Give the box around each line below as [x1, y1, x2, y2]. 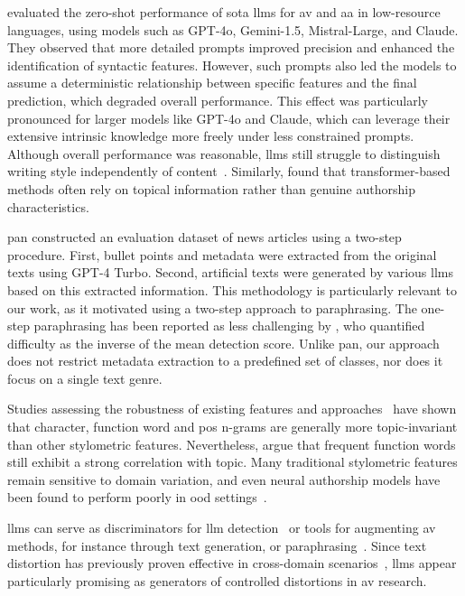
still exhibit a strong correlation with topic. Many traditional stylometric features [7, 452, 458, 471]
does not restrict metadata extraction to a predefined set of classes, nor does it [7, 351, 443, 370]
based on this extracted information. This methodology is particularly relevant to [7, 280, 457, 299]
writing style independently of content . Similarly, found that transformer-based [7, 162, 451, 181]
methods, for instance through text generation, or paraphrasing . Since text [7, 535, 427, 554]
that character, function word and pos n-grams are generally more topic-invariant [7, 417, 458, 436]
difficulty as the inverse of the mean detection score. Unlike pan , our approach [7, 333, 440, 352]
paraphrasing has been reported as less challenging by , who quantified [33, 316, 425, 335]
